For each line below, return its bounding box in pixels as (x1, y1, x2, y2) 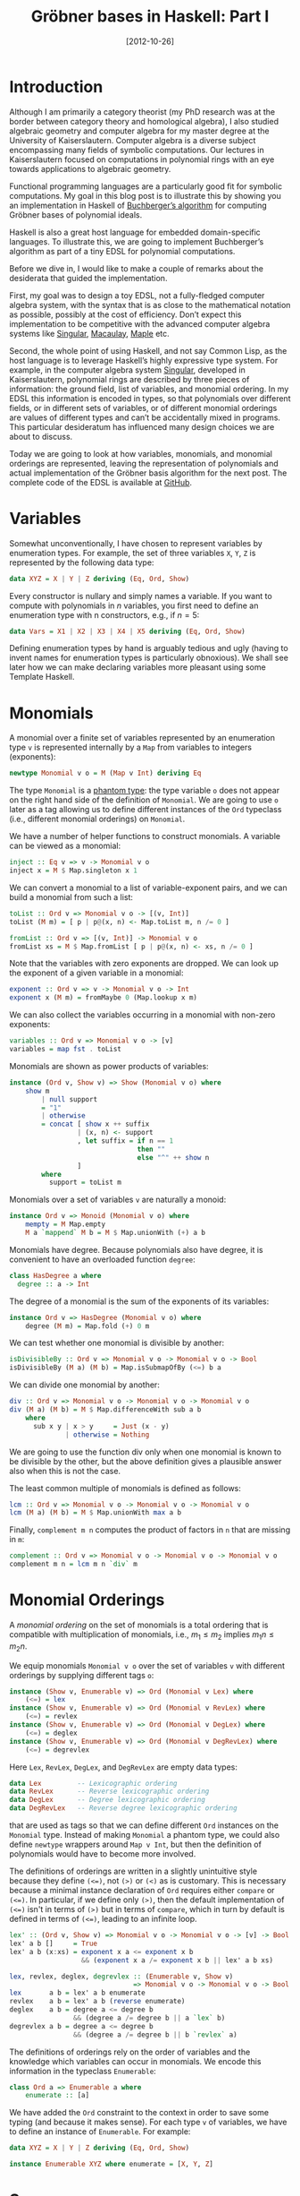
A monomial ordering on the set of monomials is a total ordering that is (9, 1619, 269, 1630)
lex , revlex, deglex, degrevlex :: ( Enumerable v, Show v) (9, 1972, 234, 1981)
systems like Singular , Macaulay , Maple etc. (9, 328, 170, 339)
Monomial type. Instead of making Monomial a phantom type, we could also (9, 1830, 280, 1840)
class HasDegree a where (9, 1271, 102, 1280)
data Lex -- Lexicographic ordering (9, 1779, 178, 1788)
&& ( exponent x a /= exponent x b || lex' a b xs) (80, 1955, 274, 1965)
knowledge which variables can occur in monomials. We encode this (9, 2055, 262, 2066)
